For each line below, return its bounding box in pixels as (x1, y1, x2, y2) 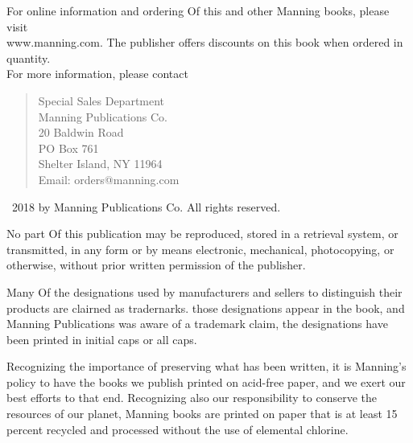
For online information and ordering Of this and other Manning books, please (6, 2, 390, 18)
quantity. (6, 49, 51, 66)
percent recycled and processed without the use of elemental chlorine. (6, 420, 349, 437)
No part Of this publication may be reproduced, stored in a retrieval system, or (6, 225, 399, 242)
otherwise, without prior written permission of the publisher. (6, 256, 306, 273)
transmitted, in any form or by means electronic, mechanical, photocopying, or (6, 240, 394, 257)
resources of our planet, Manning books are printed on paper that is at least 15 (6, 405, 398, 422)
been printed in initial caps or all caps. (6, 330, 197, 347)
